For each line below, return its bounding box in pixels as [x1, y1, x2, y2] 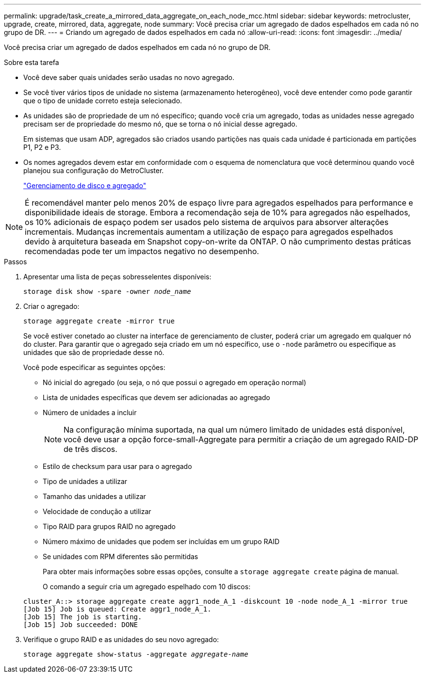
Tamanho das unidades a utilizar [43, 492, 146, 500]
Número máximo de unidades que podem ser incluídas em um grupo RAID [43, 537, 279, 546]
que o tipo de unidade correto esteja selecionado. [23, 97, 182, 105]
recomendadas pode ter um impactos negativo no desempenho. [25, 246, 259, 256]
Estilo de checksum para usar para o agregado [43, 462, 192, 470]
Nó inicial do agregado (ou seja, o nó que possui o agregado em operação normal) [43, 378, 307, 387]
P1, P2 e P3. [23, 143, 61, 151]
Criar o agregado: [23, 302, 80, 310]
